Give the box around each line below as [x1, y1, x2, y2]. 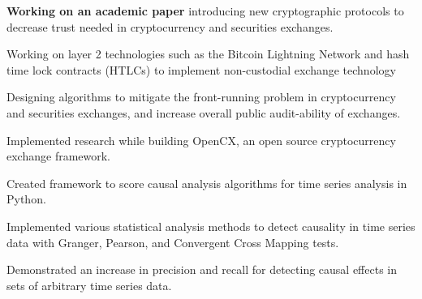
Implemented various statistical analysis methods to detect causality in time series [6, 217, 416, 234]
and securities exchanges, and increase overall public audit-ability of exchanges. [6, 104, 401, 121]
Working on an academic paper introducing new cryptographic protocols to [6, 2, 404, 19]
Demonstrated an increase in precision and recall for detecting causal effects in [6, 261, 398, 278]
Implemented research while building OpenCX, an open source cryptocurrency [6, 131, 396, 148]
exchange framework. [6, 147, 111, 164]
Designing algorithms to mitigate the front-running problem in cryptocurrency [6, 88, 396, 105]
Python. [6, 190, 46, 207]
